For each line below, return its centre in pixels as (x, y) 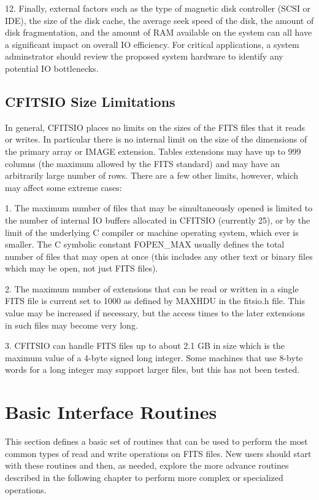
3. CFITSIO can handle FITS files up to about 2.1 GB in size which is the (145, 346)
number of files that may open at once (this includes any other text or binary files (159, 256)
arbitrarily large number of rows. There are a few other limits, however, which (152, 175)
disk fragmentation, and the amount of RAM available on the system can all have (159, 32)
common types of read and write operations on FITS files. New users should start (158, 453)
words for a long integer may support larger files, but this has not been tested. (152, 369)
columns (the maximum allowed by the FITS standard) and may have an (142, 163)
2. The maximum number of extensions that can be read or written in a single (152, 288)
